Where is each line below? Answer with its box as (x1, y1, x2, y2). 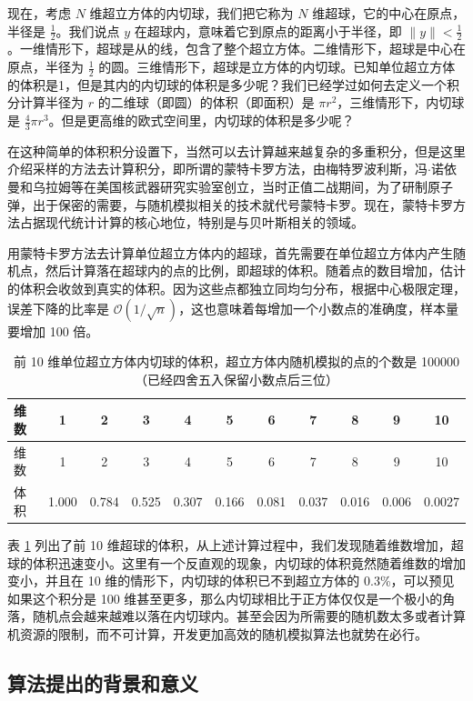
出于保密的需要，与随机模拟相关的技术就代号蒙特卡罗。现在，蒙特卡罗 (32, 195, 453, 214)
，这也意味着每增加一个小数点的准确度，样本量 (178, 298, 459, 317)
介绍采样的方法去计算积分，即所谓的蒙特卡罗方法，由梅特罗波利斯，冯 (7, 159, 428, 178)
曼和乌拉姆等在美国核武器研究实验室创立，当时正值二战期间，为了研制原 (7, 177, 440, 196)
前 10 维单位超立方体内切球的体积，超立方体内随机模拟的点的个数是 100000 (14, 352, 459, 371)
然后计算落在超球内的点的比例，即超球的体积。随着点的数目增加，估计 (45, 261, 466, 280)
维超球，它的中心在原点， (312, 4, 466, 22)
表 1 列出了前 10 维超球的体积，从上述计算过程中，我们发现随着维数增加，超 (7, 535, 464, 554)
